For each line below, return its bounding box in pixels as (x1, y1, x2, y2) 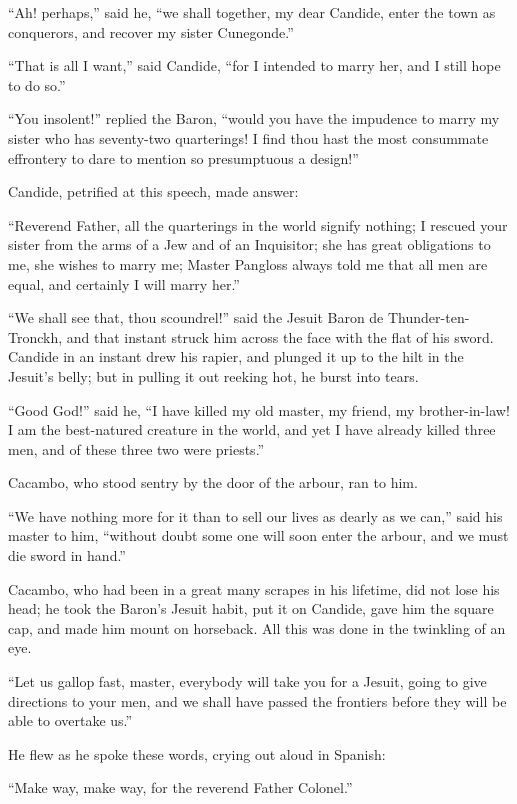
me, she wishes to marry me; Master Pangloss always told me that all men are (8, 253, 488, 274)
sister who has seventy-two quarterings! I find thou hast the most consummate (8, 127, 489, 148)
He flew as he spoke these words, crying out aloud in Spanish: (8, 743, 386, 764)
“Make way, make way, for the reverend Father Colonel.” (8, 777, 353, 798)
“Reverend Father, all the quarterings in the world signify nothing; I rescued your (8, 214, 508, 235)
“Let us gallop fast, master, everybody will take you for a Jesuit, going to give (8, 671, 487, 692)
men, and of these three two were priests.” (8, 438, 265, 459)
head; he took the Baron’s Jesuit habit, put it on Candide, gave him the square (8, 598, 494, 619)
